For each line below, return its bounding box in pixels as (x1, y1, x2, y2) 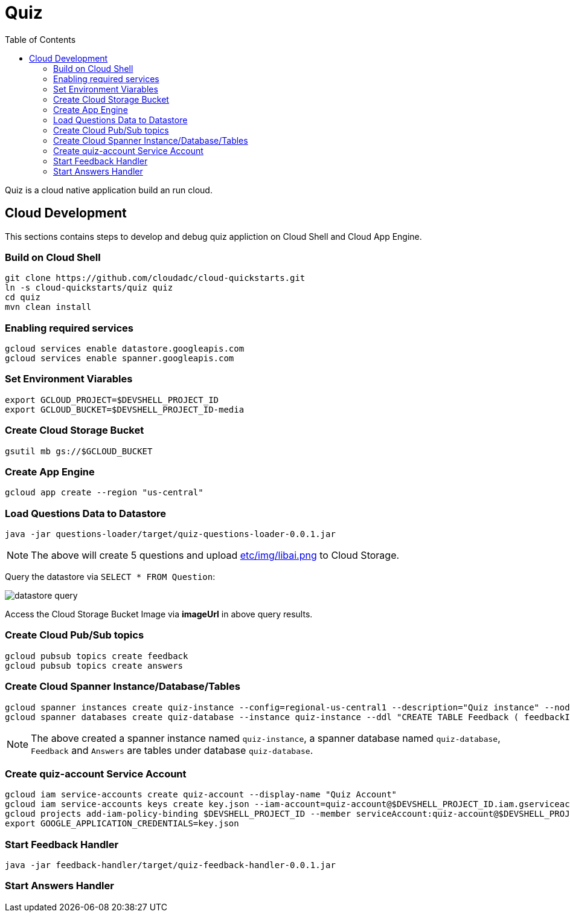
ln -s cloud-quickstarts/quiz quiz (5, 283, 173, 293)
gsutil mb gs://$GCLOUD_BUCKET (5, 446, 153, 456)
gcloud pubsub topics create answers (5, 660, 184, 671)
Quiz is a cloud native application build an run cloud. (5, 184, 213, 195)
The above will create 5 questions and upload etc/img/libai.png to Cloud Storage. (31, 549, 400, 562)
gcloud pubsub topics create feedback (5, 651, 188, 661)
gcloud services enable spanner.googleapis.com (5, 353, 234, 364)
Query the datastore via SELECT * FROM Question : (5, 571, 216, 582)
